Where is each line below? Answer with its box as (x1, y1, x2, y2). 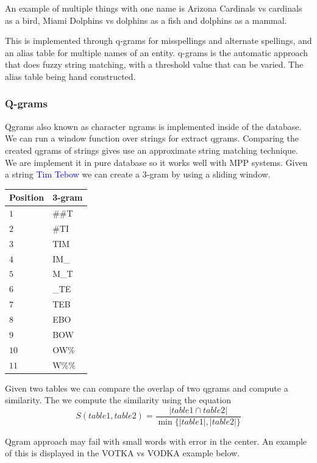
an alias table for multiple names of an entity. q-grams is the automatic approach (5, 46, 308, 59)
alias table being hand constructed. (5, 70, 136, 82)
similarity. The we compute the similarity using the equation (5, 393, 231, 406)
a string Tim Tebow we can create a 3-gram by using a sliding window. (5, 168, 271, 181)
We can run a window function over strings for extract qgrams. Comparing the (5, 132, 299, 145)
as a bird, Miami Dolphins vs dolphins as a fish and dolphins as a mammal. (5, 13, 287, 26)
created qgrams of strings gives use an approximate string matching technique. (5, 143, 298, 156)
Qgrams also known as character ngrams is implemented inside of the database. (5, 120, 302, 132)
